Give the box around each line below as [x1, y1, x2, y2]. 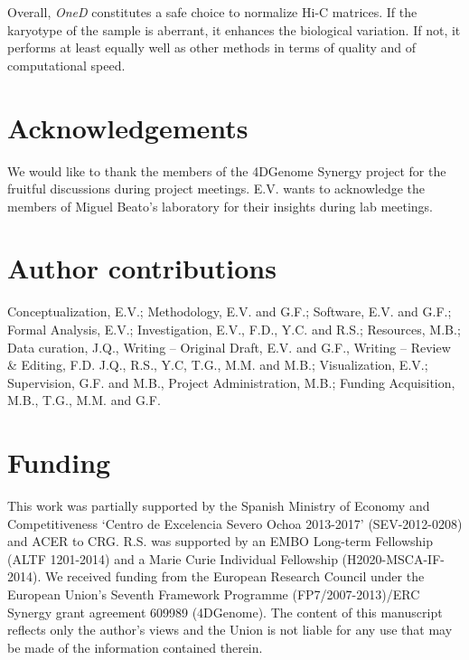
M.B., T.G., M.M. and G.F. [7, 391, 161, 410]
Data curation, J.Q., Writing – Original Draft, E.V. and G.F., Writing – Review [7, 337, 451, 356]
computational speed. [7, 55, 126, 74]
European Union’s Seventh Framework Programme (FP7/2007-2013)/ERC [7, 585, 420, 604]
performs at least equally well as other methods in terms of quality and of [7, 38, 417, 57]
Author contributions [7, 250, 277, 287]
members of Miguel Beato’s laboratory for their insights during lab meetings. [7, 196, 434, 215]
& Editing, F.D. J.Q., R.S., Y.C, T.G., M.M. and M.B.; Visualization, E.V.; [7, 355, 428, 374]
